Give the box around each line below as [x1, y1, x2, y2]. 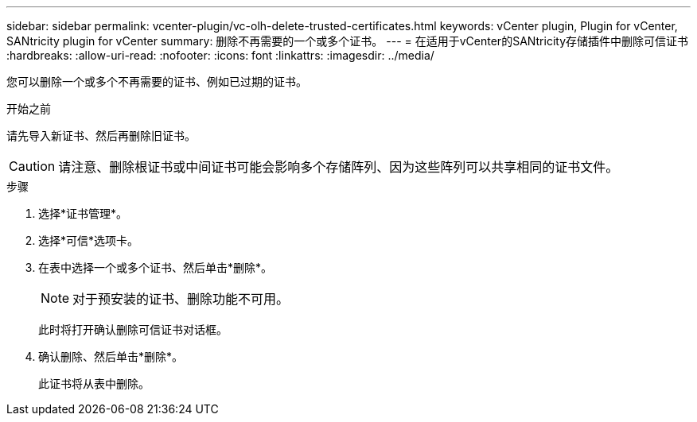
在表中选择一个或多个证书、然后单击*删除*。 [38, 261, 273, 274]
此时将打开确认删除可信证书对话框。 [38, 323, 228, 336]
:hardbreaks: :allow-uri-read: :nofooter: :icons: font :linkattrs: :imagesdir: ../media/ [6, 48, 434, 62]
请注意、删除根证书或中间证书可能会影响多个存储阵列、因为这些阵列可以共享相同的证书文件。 [58, 159, 619, 175]
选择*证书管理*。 [38, 207, 128, 220]
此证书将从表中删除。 [38, 377, 150, 390]
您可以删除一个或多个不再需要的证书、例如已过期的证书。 [6, 75, 307, 88]
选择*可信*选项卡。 [38, 234, 139, 247]
